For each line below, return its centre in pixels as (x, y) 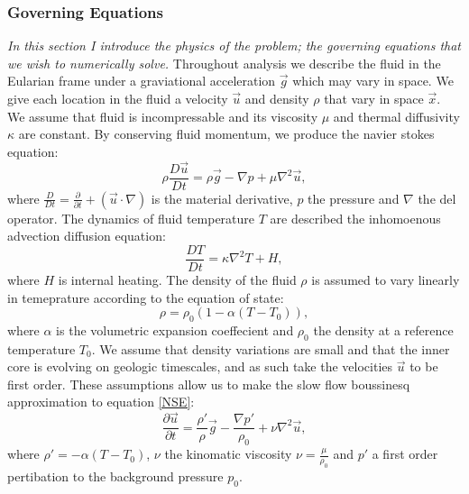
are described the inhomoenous (355, 218)
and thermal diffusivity (396, 116)
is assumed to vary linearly (386, 279)
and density (277, 98)
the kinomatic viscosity (228, 454)
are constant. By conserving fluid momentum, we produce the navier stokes (226, 134)
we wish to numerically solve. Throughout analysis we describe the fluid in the (224, 63)
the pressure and (354, 198)
